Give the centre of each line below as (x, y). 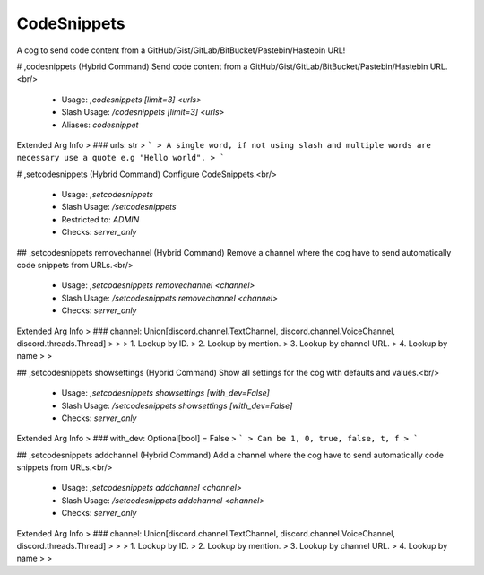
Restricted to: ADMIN (100, 219)
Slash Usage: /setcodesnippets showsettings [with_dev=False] (177, 405)
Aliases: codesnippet (100, 125)
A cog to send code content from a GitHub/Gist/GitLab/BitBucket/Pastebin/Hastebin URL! (181, 50)
